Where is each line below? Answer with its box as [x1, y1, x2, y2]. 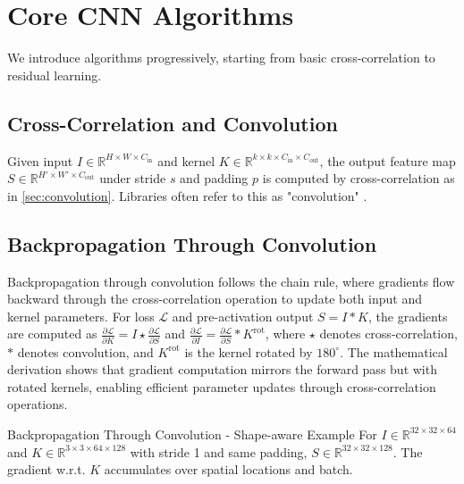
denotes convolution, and [17, 342, 154, 361]
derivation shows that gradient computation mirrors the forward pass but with [7, 360, 437, 379]
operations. [7, 395, 68, 413]
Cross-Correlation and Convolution [7, 109, 338, 137]
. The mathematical [340, 342, 448, 361]
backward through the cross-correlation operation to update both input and [7, 289, 423, 308]
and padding [180, 169, 249, 188]
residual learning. [7, 65, 102, 84]
